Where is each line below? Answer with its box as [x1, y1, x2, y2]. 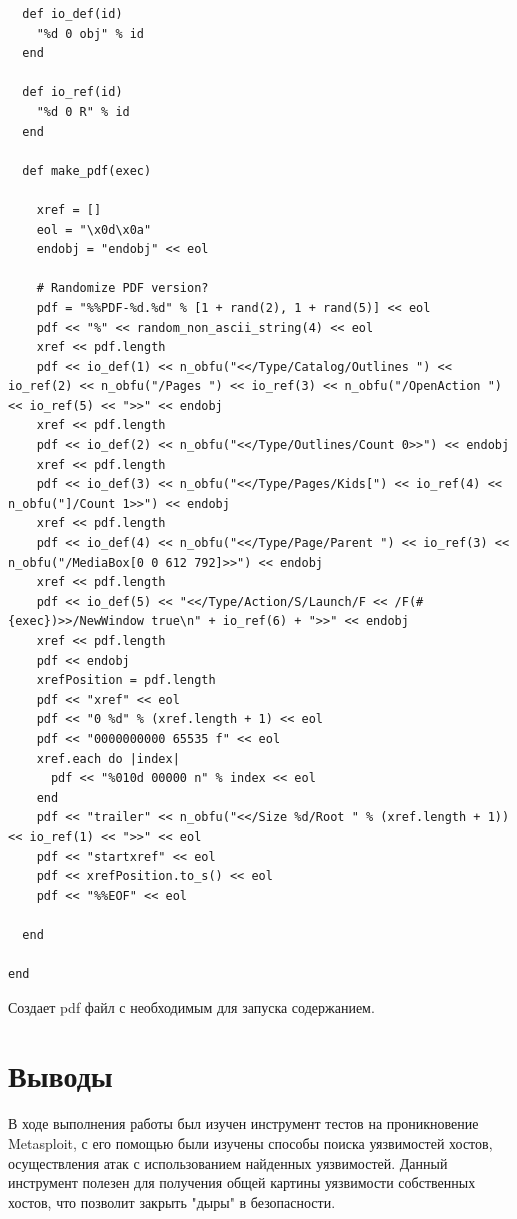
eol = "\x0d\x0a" [36, 222, 152, 237]
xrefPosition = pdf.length [36, 673, 216, 688]
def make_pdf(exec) [22, 163, 152, 178]
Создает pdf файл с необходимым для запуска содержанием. [8, 996, 375, 1017]
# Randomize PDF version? [36, 281, 209, 296]
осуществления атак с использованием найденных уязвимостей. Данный [8, 1152, 448, 1173]
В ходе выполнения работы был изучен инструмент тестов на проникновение [8, 1113, 479, 1134]
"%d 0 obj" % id [36, 26, 145, 41]
